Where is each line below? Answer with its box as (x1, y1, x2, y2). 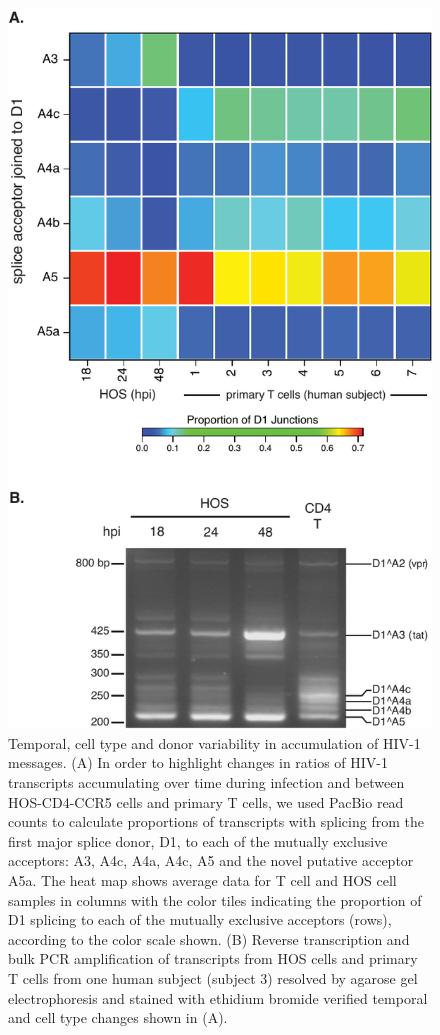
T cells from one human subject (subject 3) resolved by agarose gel (8, 967, 418, 988)
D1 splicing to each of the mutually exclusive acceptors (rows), (8, 909, 392, 930)
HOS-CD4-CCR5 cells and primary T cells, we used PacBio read (8, 791, 404, 812)
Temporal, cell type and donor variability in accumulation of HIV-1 (8, 732, 421, 753)
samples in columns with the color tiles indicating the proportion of (8, 889, 422, 910)
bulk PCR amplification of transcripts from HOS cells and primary (8, 948, 418, 969)
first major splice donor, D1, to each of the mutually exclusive (8, 830, 388, 851)
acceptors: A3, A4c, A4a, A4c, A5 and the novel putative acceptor (8, 850, 414, 871)
